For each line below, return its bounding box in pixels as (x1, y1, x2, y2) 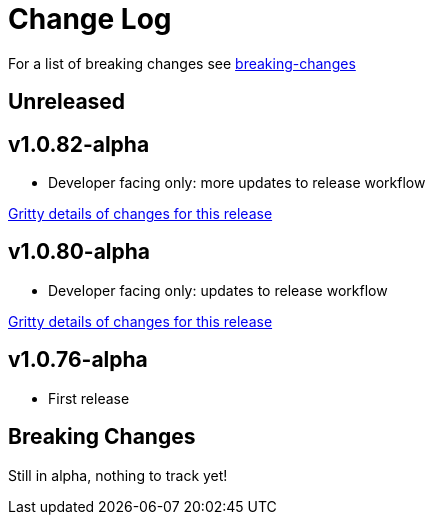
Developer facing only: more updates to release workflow (48, 174, 426, 192)
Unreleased (8, 89, 126, 115)
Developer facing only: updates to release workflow (48, 281, 388, 299)
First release (48, 389, 130, 407)
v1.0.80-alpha (8, 239, 151, 265)
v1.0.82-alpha (8, 131, 150, 157)
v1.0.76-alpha (8, 347, 148, 373)
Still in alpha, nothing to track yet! (8, 466, 228, 484)
